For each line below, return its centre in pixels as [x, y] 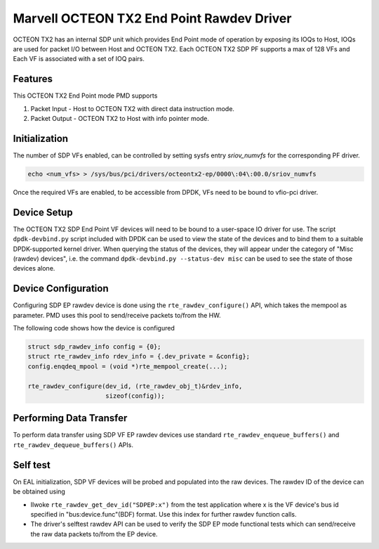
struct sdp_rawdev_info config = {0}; [94, 347]
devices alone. [34, 269]
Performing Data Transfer [70, 418]
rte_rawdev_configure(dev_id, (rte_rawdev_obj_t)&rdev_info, [135, 386]
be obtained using [39, 491]
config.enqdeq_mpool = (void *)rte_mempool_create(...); [128, 366]
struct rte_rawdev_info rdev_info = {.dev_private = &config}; [139, 356]
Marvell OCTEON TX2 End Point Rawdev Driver [152, 18]
